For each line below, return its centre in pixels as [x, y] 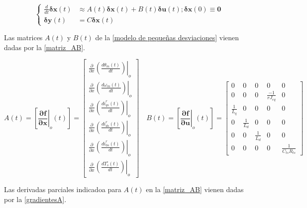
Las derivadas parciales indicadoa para [63, 189]
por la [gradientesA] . [35, 199]
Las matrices [23, 37]
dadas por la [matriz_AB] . [45, 47]
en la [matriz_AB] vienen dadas [195, 189]
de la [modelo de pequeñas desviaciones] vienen [167, 37]
